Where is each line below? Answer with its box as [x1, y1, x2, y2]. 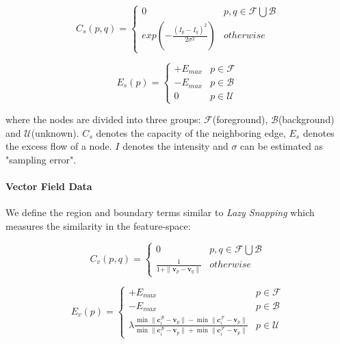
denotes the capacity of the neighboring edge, [96, 125, 286, 140]
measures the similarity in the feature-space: [5, 218, 191, 233]
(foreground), [212, 112, 268, 127]
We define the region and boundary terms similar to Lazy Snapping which [5, 205, 315, 220]
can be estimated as [240, 139, 324, 153]
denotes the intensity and [122, 139, 228, 153]
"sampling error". [5, 152, 77, 166]
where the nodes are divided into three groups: [5, 112, 201, 127]
